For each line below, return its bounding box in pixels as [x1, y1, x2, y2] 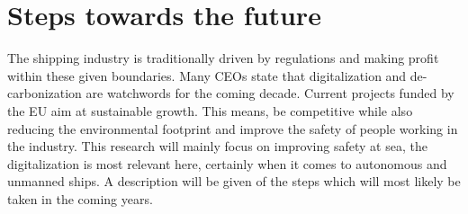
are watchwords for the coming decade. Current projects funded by [85, 84, 454, 103]
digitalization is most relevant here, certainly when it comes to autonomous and [7, 154, 447, 173]
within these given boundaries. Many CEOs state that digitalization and [7, 66, 407, 85]
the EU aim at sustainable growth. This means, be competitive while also [7, 101, 413, 120]
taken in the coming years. [7, 189, 153, 208]
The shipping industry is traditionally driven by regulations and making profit [7, 49, 439, 67]
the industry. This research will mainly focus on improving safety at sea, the [7, 137, 427, 156]
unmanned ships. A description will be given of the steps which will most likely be [7, 172, 461, 191]
